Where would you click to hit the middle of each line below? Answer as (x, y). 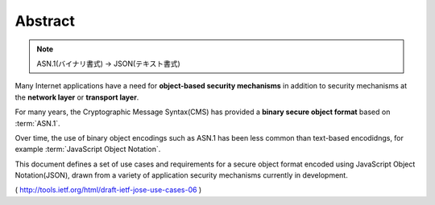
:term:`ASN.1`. (37, 123)
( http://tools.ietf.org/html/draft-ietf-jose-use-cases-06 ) (108, 190)
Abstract (45, 21)
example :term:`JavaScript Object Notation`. (88, 150)
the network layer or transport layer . (77, 97)
